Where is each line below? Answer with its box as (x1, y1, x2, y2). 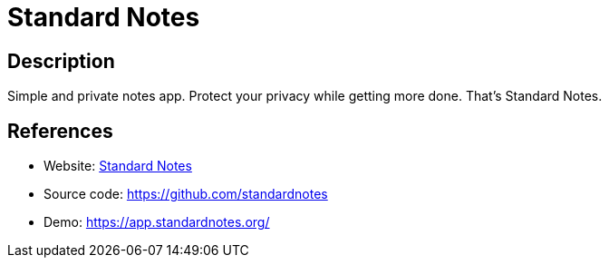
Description (7, 49, 115, 73)
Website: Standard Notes (43, 158, 192, 174)
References (7, 119, 113, 142)
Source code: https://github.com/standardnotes (43, 186, 328, 202)
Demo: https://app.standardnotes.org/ (43, 214, 270, 231)
